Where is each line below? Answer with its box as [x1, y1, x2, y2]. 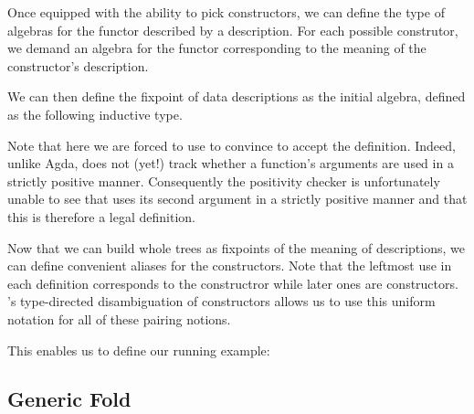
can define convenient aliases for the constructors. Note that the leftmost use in [7, 256, 452, 275]
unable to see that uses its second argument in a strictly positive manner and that [7, 189, 468, 208]
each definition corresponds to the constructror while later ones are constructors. [7, 273, 458, 292]
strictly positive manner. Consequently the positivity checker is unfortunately [7, 171, 440, 190]
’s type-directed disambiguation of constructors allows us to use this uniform [7, 292, 436, 311]
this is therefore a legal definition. [7, 207, 195, 226]
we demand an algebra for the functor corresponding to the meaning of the [7, 38, 427, 58]
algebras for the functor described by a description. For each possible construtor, [7, 20, 458, 39]
